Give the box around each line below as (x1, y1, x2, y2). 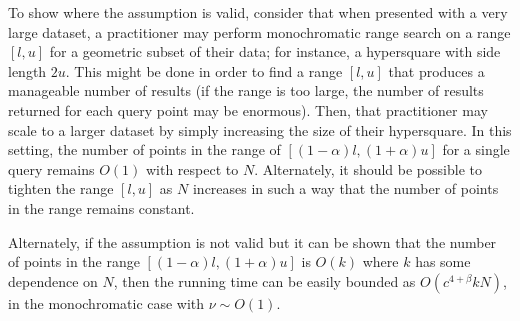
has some (415, 251, 471, 272)
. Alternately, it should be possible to (254, 158, 482, 179)
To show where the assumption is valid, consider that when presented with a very (8, 2, 508, 22)
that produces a (388, 60, 485, 81)
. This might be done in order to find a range (65, 60, 343, 81)
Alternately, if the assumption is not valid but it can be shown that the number (8, 231, 497, 252)
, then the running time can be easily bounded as (113, 270, 416, 291)
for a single (442, 139, 510, 160)
